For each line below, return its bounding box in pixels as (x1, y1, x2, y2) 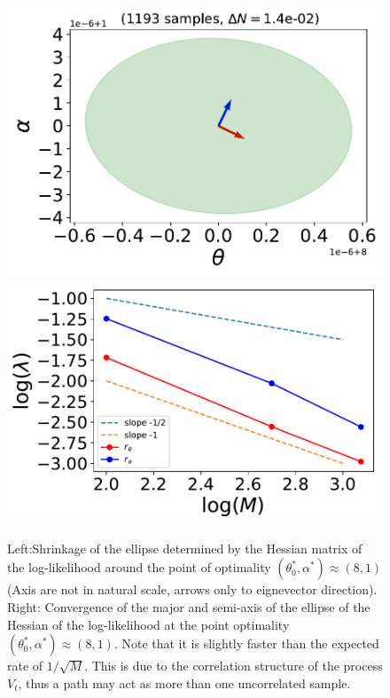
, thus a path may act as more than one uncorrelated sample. (18, 673, 351, 692)
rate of (7, 656, 43, 675)
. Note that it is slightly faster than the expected (113, 634, 379, 653)
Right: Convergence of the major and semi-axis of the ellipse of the (7, 597, 370, 616)
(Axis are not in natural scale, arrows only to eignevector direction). (7, 580, 378, 599)
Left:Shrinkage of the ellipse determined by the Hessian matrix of (7, 538, 363, 557)
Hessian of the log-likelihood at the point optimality (7, 615, 290, 633)
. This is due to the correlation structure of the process (84, 656, 383, 675)
